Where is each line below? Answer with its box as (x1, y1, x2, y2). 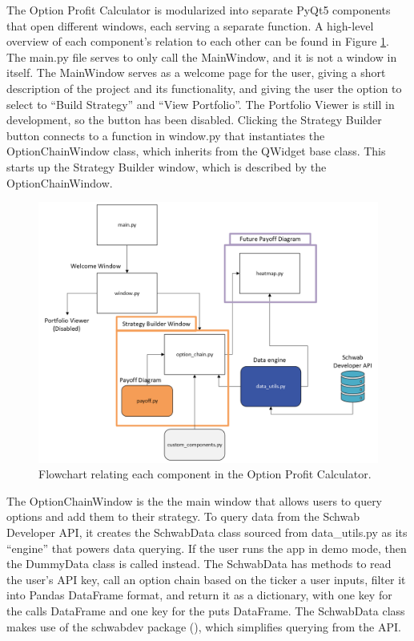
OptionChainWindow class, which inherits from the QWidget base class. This (6, 143, 386, 159)
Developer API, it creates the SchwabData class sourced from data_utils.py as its (6, 523, 408, 540)
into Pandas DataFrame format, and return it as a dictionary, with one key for (6, 587, 392, 603)
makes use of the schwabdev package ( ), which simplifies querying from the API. (6, 618, 401, 635)
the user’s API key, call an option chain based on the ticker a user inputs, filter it (6, 570, 406, 587)
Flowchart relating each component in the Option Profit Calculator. (38, 466, 372, 482)
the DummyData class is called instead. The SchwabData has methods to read (6, 555, 392, 572)
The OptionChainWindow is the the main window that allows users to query (6, 492, 383, 509)
